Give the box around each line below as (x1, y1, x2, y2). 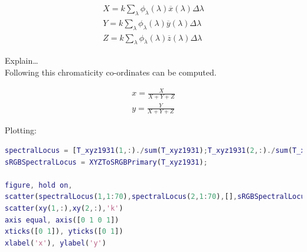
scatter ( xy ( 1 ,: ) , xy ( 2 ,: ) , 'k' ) (5, 204, 123, 212)
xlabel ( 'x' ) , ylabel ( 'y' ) (5, 238, 106, 247)
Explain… (5, 54, 38, 67)
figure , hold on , (5, 181, 73, 189)
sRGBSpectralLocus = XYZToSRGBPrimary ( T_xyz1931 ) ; (5, 158, 208, 166)
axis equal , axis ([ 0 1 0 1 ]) (5, 215, 119, 224)
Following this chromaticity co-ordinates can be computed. (5, 66, 217, 78)
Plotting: (5, 124, 37, 136)
